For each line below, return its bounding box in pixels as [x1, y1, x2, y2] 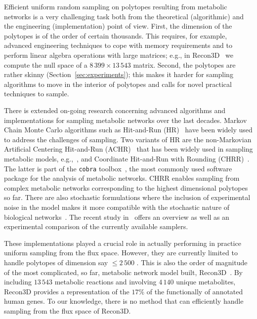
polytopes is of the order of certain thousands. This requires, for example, [4, 30, 227, 40]
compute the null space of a [4, 59, 87, 70]
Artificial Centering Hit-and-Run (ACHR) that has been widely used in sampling [4, 144, 253, 154]
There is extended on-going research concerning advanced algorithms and [4, 105, 226, 115]
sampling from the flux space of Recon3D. [4, 305, 131, 316]
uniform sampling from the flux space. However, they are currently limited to [4, 247, 238, 258]
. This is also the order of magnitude [136, 257, 248, 267]
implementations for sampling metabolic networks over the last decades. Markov [4, 115, 247, 125]
